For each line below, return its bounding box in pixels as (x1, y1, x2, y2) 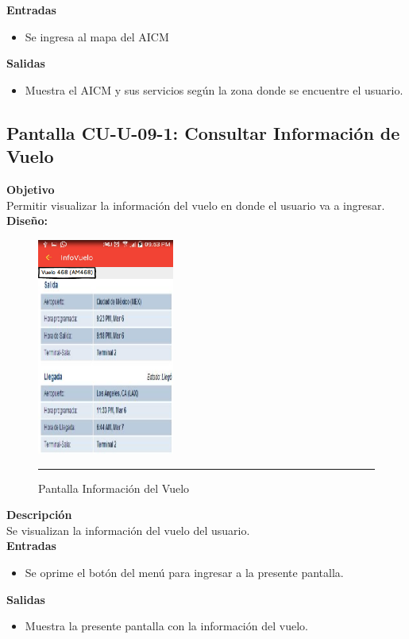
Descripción (6, 506, 72, 523)
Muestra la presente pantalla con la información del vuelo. (25, 618, 308, 634)
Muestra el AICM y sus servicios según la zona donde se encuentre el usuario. (25, 81, 403, 98)
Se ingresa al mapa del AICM (25, 28, 169, 45)
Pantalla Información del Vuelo (38, 479, 190, 496)
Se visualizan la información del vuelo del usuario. (6, 521, 250, 538)
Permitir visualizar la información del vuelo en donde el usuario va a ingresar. (6, 196, 385, 213)
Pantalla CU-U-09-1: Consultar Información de (6, 120, 400, 145)
